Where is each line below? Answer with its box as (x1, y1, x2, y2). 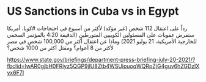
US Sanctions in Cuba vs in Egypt (7, 4, 179, 18)
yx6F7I (7, 69, 24, 76)
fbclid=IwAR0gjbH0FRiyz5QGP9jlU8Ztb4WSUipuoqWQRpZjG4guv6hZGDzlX (7, 62, 200, 70)
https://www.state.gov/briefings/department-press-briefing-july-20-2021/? (7, 56, 196, 63)
